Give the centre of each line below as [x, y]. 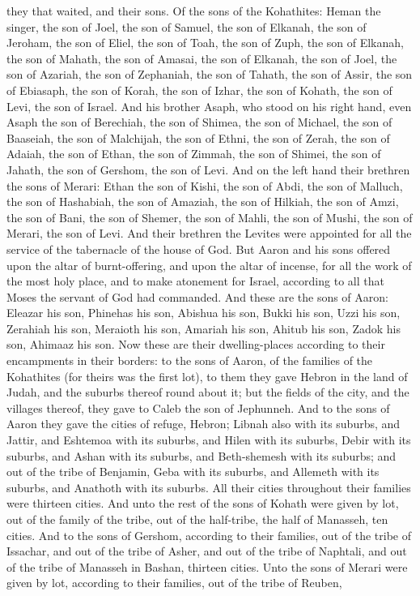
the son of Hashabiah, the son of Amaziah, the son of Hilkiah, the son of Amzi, [203, 202]
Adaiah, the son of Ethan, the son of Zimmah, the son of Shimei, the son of [194, 154]
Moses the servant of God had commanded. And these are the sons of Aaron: [197, 296]
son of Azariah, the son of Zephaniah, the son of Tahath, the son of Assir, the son [210, 74]
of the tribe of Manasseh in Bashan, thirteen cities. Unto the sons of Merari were [207, 566]
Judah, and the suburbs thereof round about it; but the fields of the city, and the [208, 392]
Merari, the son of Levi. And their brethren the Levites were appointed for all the [209, 233]
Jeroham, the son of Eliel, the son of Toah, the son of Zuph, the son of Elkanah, [205, 43]
